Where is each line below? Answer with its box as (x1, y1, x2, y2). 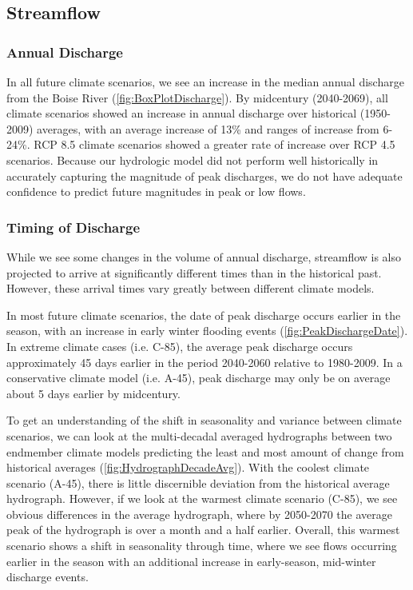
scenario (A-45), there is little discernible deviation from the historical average (6, 474, 390, 491)
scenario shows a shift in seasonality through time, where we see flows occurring (6, 537, 397, 554)
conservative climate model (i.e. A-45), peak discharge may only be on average (6, 369, 391, 386)
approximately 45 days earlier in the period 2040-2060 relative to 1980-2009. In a (6, 353, 403, 370)
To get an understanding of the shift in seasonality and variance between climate (6, 412, 402, 429)
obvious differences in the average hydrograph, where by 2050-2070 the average (6, 505, 392, 522)
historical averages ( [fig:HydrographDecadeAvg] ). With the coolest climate (6, 459, 370, 476)
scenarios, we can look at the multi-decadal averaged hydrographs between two (6, 427, 392, 444)
